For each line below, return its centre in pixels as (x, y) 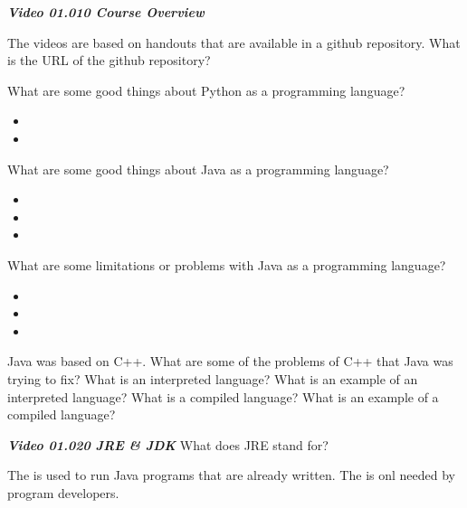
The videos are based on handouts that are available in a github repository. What (234, 42)
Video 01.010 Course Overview (106, 12)
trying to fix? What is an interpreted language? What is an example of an (213, 378)
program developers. (63, 492)
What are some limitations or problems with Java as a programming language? (227, 264)
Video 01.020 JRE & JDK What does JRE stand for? (168, 444)
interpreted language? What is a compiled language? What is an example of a (223, 396)
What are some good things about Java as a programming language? (198, 169)
